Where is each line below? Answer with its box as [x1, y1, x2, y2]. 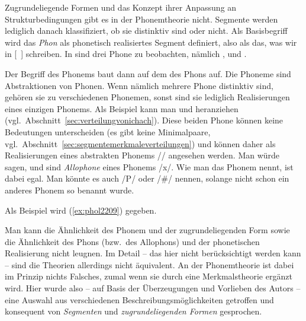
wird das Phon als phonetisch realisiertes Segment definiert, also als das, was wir [5, 36, 297, 48]
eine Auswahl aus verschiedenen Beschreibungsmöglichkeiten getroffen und [5, 293, 274, 306]
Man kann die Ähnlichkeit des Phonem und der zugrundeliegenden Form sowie [5, 224, 290, 236]
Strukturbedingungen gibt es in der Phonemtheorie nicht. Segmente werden [5, 12, 278, 25]
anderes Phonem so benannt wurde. [5, 183, 134, 196]
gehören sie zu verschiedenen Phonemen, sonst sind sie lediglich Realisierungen [5, 91, 290, 103]
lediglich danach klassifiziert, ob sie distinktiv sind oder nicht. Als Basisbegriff [5, 24, 288, 37]
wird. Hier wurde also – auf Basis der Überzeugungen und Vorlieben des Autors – [5, 282, 301, 294]
